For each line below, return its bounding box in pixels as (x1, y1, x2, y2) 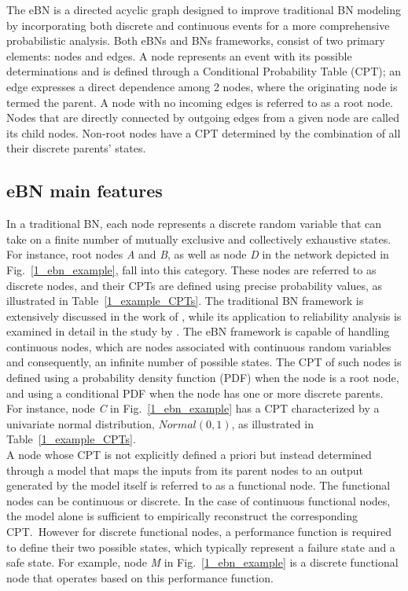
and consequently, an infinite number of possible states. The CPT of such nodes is (6, 354, 402, 370)
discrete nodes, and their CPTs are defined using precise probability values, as (6, 277, 383, 293)
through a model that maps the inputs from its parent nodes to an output (6, 461, 363, 478)
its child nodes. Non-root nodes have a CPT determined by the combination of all (6, 124, 401, 141)
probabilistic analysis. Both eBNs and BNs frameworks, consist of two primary (6, 32, 385, 49)
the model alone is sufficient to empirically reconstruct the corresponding (6, 508, 358, 524)
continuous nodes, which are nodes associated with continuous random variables (6, 338, 391, 354)
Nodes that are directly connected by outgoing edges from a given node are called (6, 109, 400, 126)
